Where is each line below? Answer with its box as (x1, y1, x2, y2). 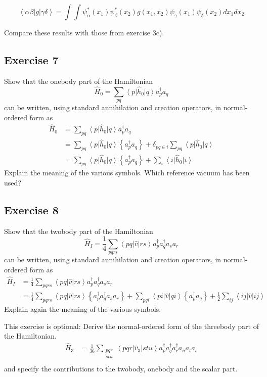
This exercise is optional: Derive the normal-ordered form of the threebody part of (4, 320, 259, 331)
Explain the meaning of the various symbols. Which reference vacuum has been (4, 167, 250, 178)
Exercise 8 (4, 202, 59, 217)
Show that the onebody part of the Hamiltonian (4, 75, 153, 86)
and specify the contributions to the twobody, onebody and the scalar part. (4, 363, 238, 373)
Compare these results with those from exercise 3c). (4, 27, 164, 37)
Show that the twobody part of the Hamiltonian (4, 225, 153, 236)
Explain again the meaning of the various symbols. (4, 304, 161, 314)
